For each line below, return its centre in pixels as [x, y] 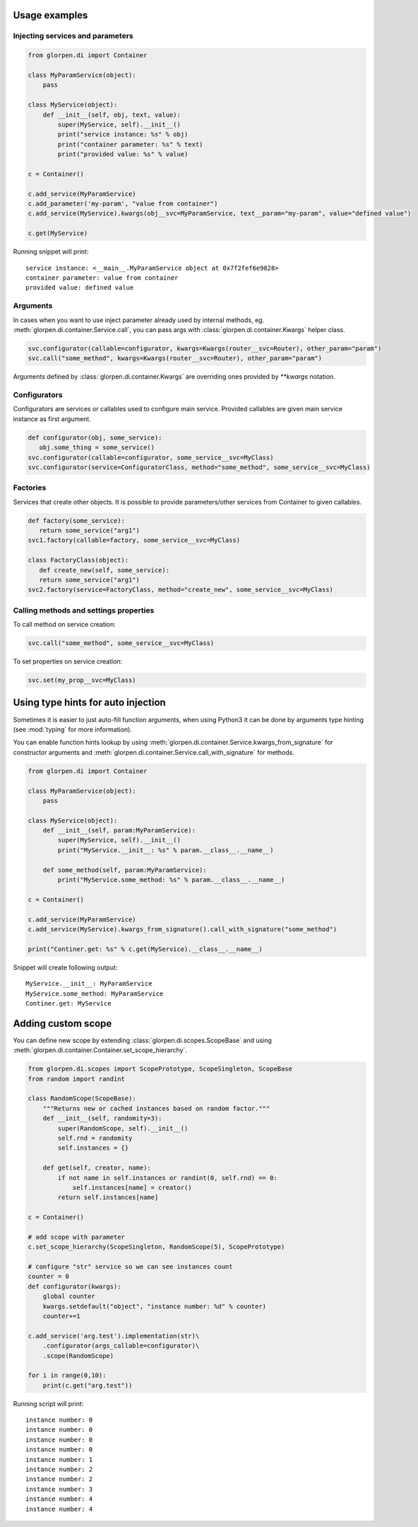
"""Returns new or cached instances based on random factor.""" [156, 1108]
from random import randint [76, 1079]
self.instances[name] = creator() [132, 1187]
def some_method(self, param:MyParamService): [125, 870]
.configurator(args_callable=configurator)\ [121, 1346]
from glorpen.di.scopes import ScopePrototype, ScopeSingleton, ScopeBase [160, 1069]
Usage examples [50, 15]
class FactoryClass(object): [78, 560]
